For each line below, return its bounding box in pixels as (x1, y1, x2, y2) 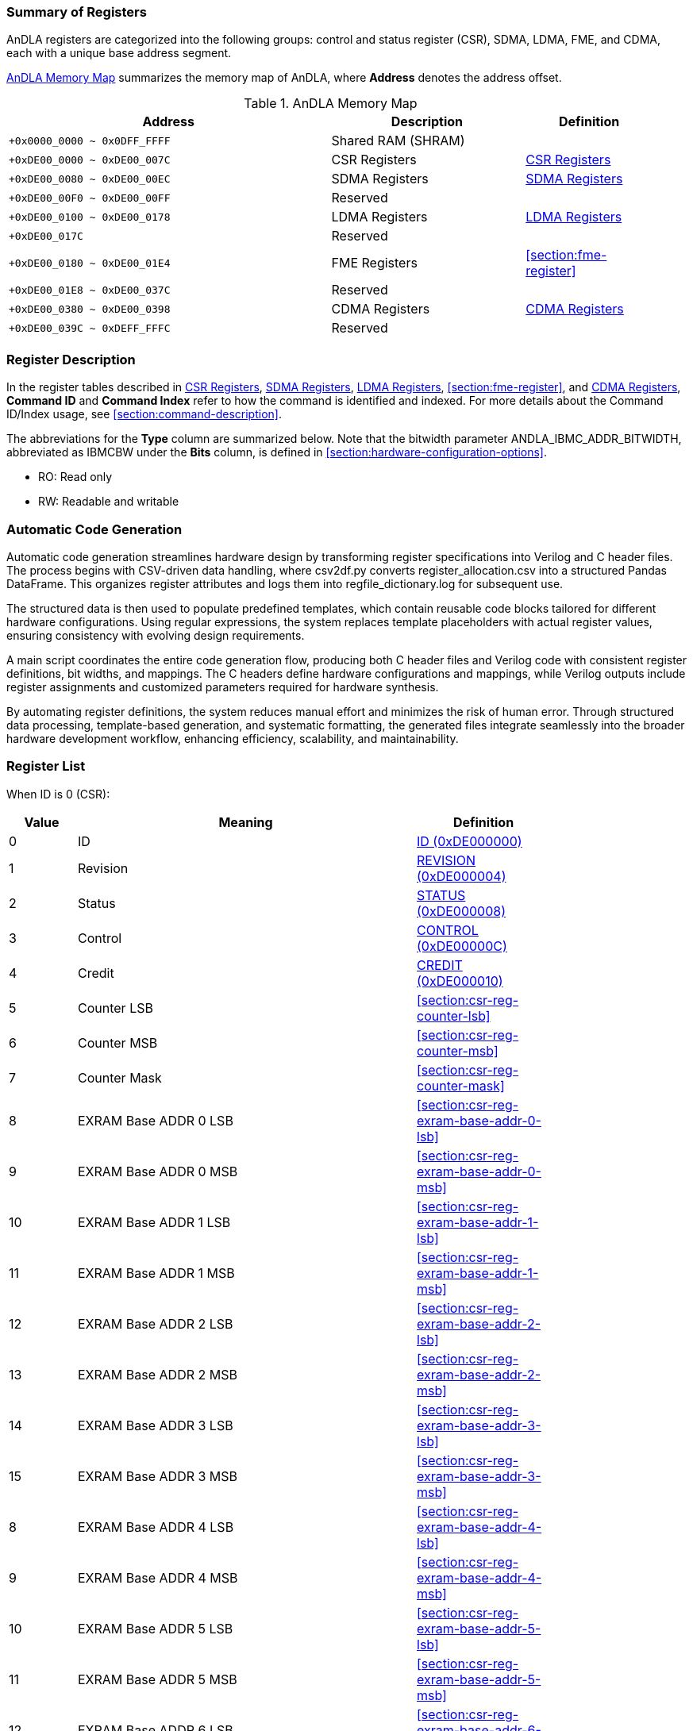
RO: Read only (38, 470, 113, 484)
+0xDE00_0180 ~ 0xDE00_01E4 (9, 256, 171, 269)
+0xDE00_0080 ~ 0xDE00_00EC (9, 172, 171, 185)
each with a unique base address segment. (6, 46, 232, 60)
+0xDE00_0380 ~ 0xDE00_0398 (9, 302, 171, 315)
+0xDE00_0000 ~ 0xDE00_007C (9, 153, 171, 166)
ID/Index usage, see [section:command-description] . (6, 407, 282, 421)
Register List (6, 758, 86, 775)
